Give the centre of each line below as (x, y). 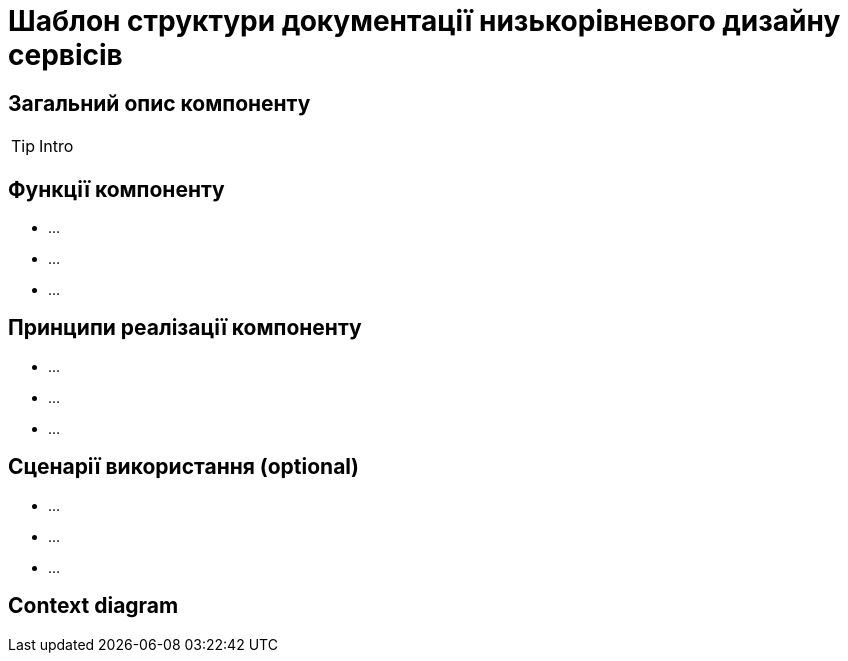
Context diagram (93, 606)
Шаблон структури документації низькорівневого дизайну (424, 21)
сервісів (65, 55)
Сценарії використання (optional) (183, 467)
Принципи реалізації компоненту (185, 328)
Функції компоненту (116, 189)
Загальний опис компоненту (159, 103)
